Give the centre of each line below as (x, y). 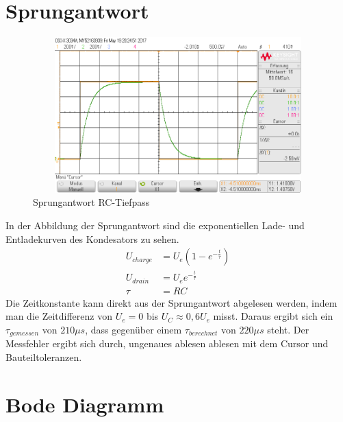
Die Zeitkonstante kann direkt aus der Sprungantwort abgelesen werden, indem (171, 302)
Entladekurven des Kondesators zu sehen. (92, 238)
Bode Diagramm (85, 404)
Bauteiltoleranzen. (44, 356)
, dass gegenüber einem (134, 329)
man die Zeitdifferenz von (59, 316)
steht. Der (288, 329)
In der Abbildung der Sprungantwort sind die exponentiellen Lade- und (155, 225)
